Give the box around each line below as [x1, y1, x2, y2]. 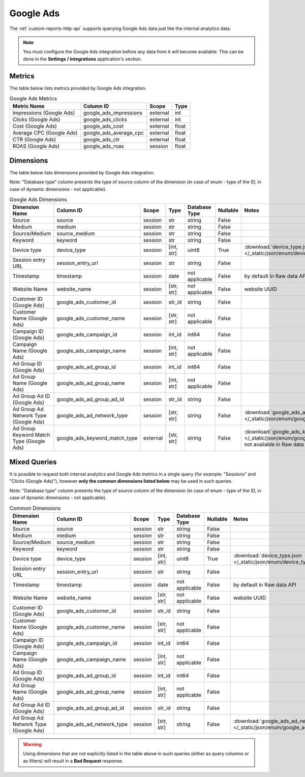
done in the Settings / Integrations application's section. [23, 56, 142, 62]
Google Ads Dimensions [9, 196, 67, 203]
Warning [23, 741, 42, 747]
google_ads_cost [83, 122, 124, 130]
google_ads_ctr [83, 136, 120, 143]
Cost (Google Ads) [12, 122, 57, 130]
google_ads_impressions [83, 109, 142, 116]
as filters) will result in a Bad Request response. [23, 758, 124, 764]
